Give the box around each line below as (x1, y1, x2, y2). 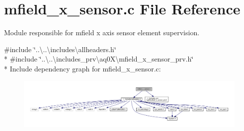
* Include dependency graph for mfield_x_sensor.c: (4, 63, 161, 73)
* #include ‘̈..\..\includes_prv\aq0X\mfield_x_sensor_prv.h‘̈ (4, 54, 194, 64)
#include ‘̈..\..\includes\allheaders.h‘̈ (4, 44, 116, 54)
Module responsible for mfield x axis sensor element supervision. (4, 27, 200, 38)
